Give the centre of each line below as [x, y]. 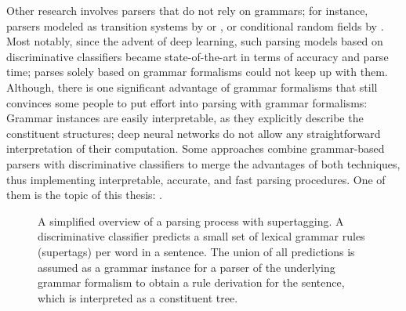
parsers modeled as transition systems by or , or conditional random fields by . [195, 25]
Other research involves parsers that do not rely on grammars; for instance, [187, 10]
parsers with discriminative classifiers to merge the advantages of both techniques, [203, 163]
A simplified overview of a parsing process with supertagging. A [191, 221]
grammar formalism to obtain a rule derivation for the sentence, [191, 282]
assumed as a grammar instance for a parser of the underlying [187, 267]
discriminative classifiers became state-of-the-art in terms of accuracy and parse [198, 56]
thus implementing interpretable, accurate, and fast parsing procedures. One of [196, 179]
